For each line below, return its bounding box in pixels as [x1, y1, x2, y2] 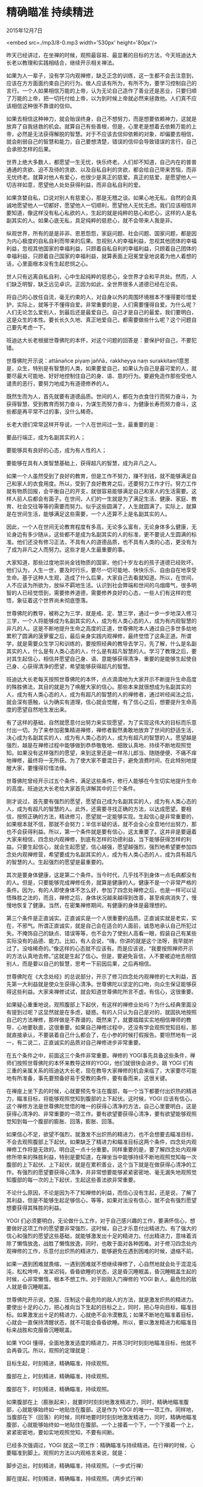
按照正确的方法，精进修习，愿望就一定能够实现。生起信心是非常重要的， [16, 812, 197, 820]
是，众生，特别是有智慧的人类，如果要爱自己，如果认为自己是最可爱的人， [6, 365, 192, 372]
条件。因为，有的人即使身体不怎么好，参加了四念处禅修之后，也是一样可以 [6, 886, 192, 894]
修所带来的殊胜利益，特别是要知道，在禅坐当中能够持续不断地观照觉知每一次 [6, 1153, 197, 1161]
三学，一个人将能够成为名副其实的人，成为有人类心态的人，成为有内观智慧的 [6, 617, 197, 624]
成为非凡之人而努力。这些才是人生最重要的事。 [11, 545, 128, 553]
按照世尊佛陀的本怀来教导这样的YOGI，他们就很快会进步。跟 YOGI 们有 [16, 1059, 194, 1067]
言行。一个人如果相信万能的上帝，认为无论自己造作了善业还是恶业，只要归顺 [6, 87, 197, 94]
